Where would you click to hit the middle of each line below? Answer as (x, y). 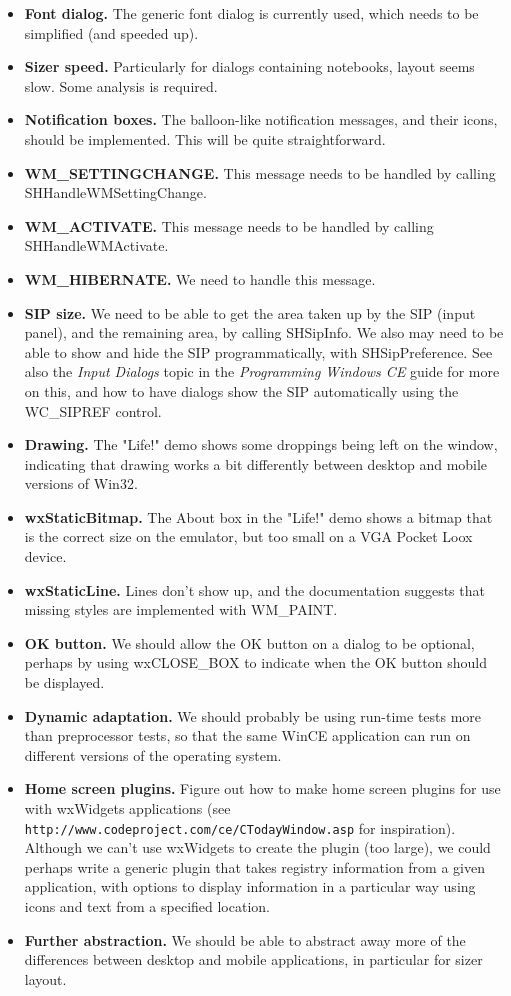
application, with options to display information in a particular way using (250, 886)
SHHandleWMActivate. (96, 245)
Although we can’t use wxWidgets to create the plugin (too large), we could (257, 847)
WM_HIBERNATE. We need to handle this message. (200, 278)
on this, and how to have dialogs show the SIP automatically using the (241, 390)
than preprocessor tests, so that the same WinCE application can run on (247, 735)
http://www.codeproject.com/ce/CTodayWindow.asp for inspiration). (240, 827)
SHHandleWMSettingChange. (115, 192)
